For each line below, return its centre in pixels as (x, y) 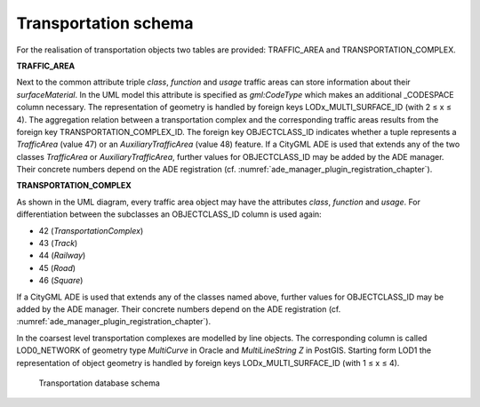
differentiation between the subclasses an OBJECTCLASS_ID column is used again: (169, 214)
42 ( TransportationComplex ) (91, 230)
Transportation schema (105, 23)
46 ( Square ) (61, 281)
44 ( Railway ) (62, 255)
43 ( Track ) (58, 243)
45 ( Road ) (57, 267)
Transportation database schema (99, 383)
